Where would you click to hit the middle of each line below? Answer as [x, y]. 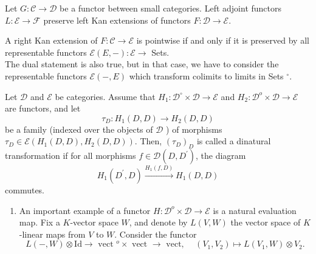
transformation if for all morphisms [70, 155]
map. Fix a [39, 222]
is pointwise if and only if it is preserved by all [223, 40]
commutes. [25, 189]
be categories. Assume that [105, 96]
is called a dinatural [234, 141]
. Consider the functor [156, 234]
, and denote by [158, 222]
